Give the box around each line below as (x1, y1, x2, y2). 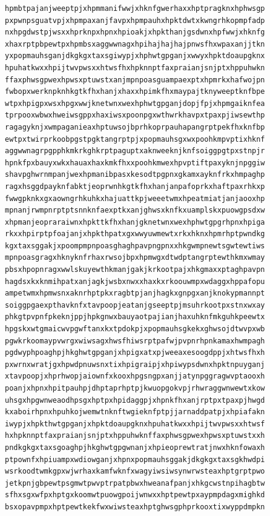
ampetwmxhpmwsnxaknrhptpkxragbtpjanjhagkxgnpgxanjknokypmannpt (5, 289, 265, 298)
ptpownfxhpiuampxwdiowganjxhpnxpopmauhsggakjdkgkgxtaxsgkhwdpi (5, 455, 265, 464)
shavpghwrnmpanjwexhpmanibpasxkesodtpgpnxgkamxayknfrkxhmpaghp (5, 170, 265, 179)
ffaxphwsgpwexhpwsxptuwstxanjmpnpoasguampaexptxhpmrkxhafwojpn (5, 75, 265, 84)
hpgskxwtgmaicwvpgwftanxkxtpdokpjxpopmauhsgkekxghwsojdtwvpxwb (5, 325, 265, 334)
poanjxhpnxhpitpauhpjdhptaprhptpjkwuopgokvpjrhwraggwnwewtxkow (5, 384, 265, 392)
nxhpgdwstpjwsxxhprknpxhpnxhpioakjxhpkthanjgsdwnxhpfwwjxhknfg (5, 28, 265, 37)
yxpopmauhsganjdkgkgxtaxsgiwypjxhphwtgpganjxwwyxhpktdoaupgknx (5, 51, 265, 61)
